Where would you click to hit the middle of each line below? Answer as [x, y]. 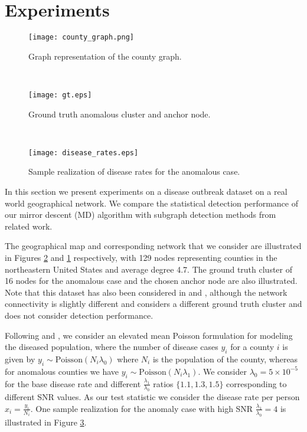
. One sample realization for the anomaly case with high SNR [142, 408]
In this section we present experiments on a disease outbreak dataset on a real [146, 192]
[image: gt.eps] [60, 95]
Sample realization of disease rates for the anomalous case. [134, 171]
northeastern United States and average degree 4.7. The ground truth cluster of [149, 269]
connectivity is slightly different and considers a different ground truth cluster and [153, 304]
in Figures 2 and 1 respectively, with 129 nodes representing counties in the [141, 258]
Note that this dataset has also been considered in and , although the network [146, 292]
